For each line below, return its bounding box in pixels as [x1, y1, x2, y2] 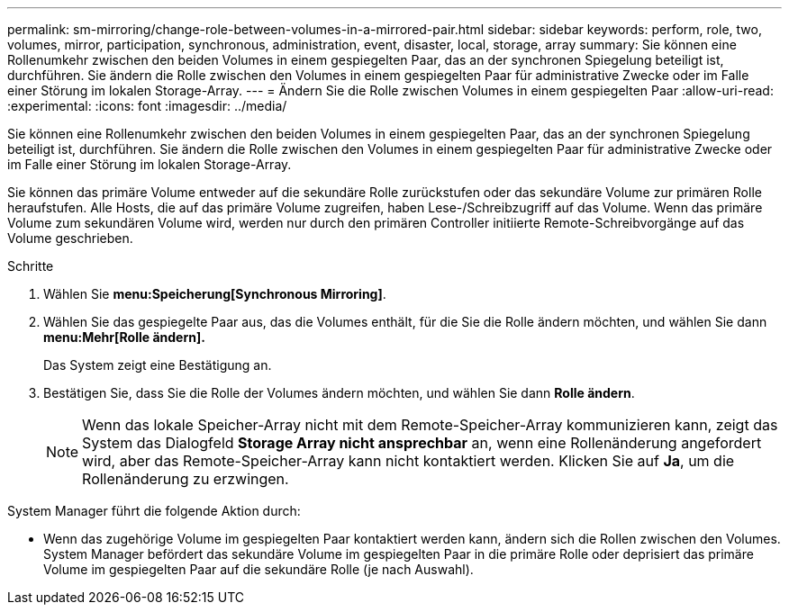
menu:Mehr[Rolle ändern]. [43, 329, 205, 345]
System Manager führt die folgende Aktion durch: [7, 503, 301, 518]
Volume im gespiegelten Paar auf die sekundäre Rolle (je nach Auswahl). [43, 562, 474, 577]
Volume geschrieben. [7, 230, 133, 246]
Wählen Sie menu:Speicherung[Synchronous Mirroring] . [43, 286, 386, 301]
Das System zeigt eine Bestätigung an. [43, 357, 272, 373]
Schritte [7, 258, 54, 274]
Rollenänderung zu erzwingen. [82, 470, 289, 488]
